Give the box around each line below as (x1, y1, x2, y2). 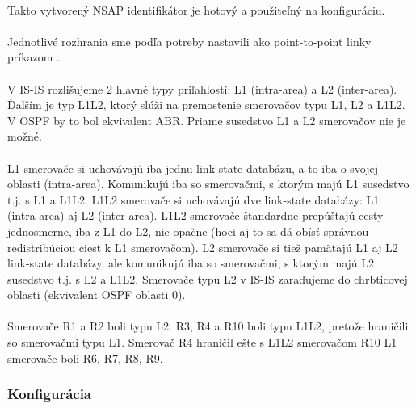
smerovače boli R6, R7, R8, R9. (7, 349, 163, 366)
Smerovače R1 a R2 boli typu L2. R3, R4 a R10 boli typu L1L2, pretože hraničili (7, 318, 409, 334)
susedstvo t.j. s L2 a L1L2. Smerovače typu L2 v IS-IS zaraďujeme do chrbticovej (7, 270, 408, 287)
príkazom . (7, 48, 60, 65)
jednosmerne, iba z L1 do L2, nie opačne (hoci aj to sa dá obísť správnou (7, 222, 369, 239)
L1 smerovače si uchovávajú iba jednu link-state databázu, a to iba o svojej (7, 159, 379, 176)
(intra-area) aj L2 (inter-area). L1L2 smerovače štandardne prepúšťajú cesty (7, 207, 384, 224)
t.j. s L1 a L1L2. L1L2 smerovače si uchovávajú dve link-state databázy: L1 (7, 191, 380, 208)
